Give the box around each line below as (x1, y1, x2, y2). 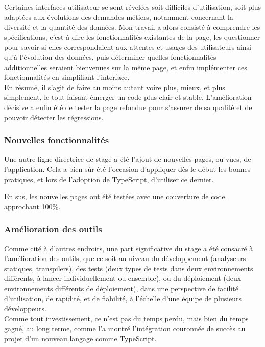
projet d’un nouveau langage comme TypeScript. (4, 333, 157, 343)
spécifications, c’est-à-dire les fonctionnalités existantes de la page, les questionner (4, 31, 260, 42)
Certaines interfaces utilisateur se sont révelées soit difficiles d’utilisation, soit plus (4, 2, 261, 12)
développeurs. (4, 303, 46, 314)
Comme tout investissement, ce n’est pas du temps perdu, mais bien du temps (4, 313, 249, 323)
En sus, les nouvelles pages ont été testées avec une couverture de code (4, 191, 225, 202)
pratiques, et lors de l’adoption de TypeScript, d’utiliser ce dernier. (4, 174, 214, 184)
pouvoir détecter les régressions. (4, 112, 104, 122)
